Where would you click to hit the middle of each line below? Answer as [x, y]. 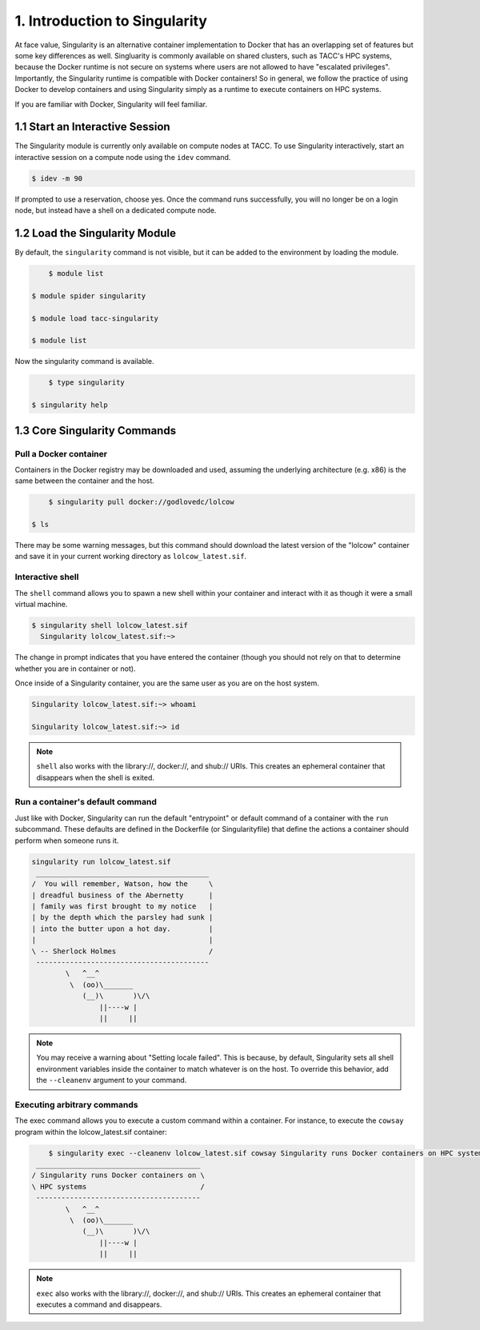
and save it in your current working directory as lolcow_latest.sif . [131, 557]
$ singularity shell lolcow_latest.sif [110, 625]
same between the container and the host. [85, 481]
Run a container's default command [86, 802]
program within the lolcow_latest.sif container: [91, 1132]
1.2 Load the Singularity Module [95, 233]
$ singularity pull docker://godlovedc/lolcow [142, 502]
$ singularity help [70, 405]
